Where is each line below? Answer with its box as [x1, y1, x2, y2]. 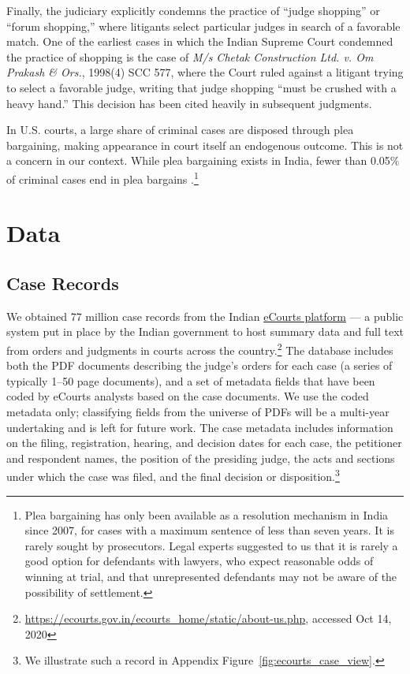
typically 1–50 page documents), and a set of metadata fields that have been [6, 372, 375, 389]
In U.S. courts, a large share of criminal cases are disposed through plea [6, 121, 354, 138]
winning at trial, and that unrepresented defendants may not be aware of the [24, 568, 397, 584]
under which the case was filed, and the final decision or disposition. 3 [6, 466, 340, 485]
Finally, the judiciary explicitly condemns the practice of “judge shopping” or [6, 2, 380, 18]
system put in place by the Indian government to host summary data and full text [6, 323, 404, 340]
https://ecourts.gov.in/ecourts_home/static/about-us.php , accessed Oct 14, [24, 610, 392, 627]
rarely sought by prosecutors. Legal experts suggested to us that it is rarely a [24, 537, 398, 553]
